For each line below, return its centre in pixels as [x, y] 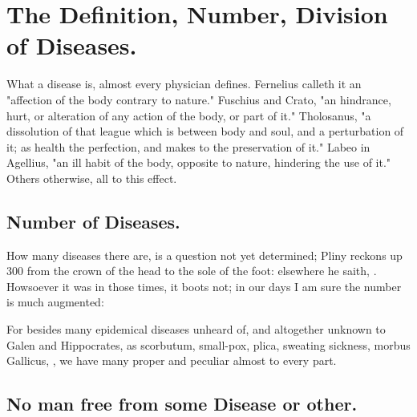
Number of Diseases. [93, 221]
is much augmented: [55, 302]
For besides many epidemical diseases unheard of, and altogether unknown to [196, 329]
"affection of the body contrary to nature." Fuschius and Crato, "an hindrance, [199, 99]
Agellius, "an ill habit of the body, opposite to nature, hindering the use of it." [199, 162]
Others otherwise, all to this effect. [92, 178]
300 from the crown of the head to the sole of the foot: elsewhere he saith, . [192, 271]
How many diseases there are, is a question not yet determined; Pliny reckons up [204, 255]
